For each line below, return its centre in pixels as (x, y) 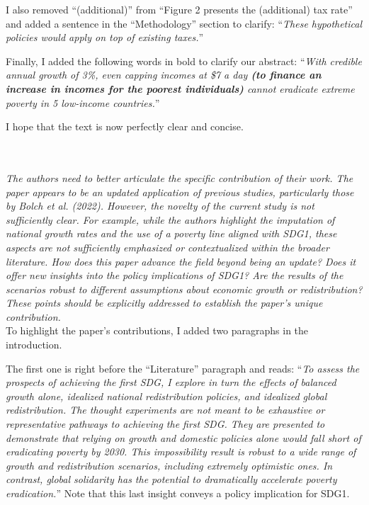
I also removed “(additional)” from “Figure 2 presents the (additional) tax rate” (179, 9)
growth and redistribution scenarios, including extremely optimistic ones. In (169, 465)
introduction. (34, 345)
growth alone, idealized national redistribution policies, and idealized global (166, 396)
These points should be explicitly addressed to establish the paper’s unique (164, 303)
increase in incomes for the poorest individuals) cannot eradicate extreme (180, 88)
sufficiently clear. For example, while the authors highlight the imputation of (170, 219)
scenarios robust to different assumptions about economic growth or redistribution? (184, 289)
